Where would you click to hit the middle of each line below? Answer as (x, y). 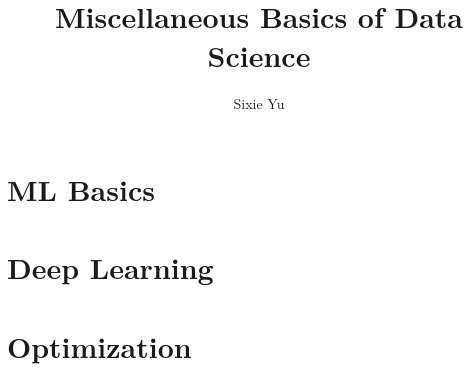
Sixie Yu (259, 103)
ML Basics (81, 188)
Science (259, 55)
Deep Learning (110, 267)
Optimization (99, 345)
